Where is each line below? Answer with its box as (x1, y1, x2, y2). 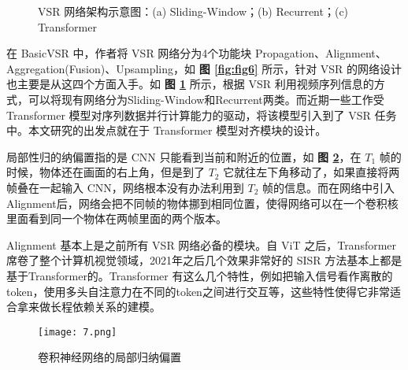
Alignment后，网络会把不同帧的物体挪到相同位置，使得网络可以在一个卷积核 (6, 194, 399, 211)
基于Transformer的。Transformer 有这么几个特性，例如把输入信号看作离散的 (6, 267, 393, 283)
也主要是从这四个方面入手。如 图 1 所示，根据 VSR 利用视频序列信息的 (6, 76, 374, 92)
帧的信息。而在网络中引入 (261, 179, 395, 195)
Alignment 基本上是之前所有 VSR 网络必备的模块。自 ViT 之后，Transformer (6, 236, 397, 253)
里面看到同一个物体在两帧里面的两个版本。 (6, 210, 227, 227)
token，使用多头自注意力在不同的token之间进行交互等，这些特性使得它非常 (6, 283, 390, 299)
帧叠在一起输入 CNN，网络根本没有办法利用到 (6, 179, 244, 195)
